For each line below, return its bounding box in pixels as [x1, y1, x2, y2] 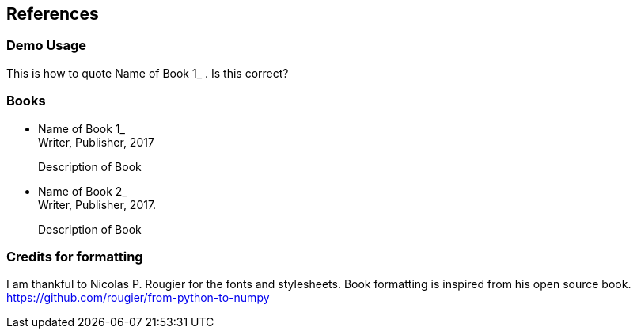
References [6, 4, 99, 24]
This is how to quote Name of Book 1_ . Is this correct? [6, 66, 289, 80]
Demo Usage [6, 37, 87, 54]
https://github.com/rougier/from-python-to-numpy [6, 291, 270, 305]
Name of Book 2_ [38, 184, 127, 198]
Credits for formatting [6, 248, 143, 265]
